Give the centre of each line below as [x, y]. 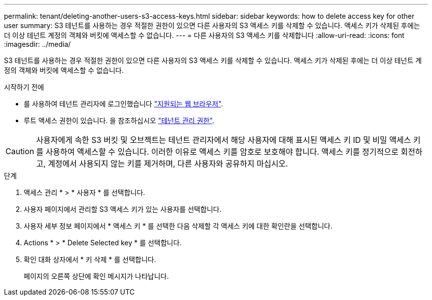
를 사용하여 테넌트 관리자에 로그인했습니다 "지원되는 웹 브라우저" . [124, 104]
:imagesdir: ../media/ [37, 44]
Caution [20, 151]
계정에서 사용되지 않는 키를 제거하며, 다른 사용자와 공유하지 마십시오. [168, 164]
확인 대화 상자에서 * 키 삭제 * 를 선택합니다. [90, 259]
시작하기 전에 [24, 87]
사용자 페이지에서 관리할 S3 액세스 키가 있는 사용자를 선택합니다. [123, 209]
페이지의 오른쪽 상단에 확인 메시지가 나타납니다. [96, 276]
